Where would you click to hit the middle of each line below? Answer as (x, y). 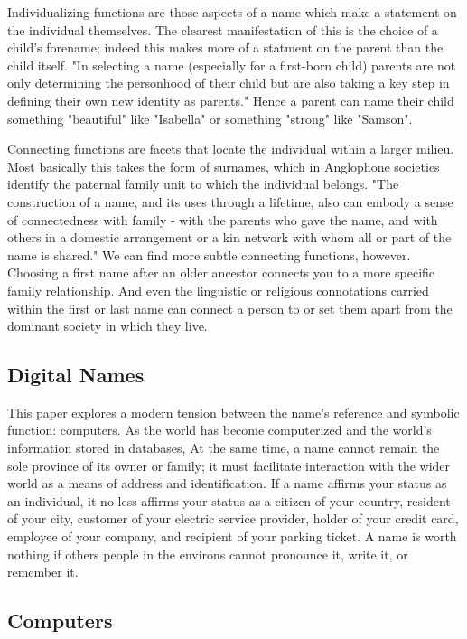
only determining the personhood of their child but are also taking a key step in (229, 83)
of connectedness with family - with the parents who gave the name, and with (223, 219)
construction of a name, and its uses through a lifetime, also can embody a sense (230, 201)
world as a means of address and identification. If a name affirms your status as (227, 483)
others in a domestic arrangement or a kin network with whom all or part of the (229, 237)
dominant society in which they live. (107, 326)
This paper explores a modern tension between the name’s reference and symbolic (233, 412)
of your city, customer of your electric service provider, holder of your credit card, (233, 518)
